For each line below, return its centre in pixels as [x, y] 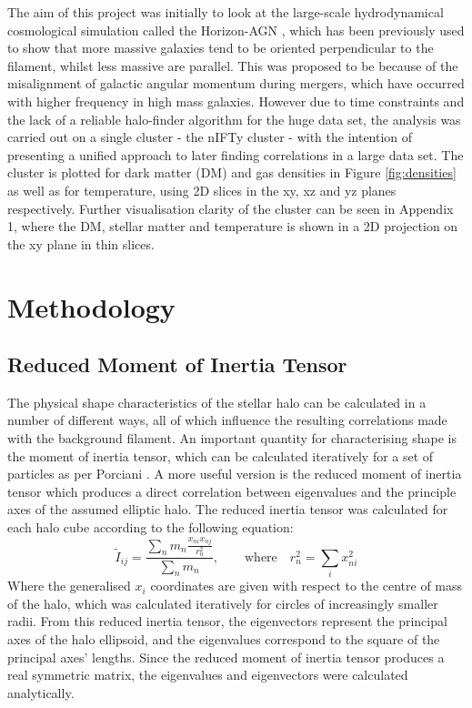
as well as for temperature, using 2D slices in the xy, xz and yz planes [202, 190]
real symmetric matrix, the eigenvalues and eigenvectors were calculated [208, 675]
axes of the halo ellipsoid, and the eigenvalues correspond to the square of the [224, 639]
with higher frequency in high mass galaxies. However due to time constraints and [236, 101]
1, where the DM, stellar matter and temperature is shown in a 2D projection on [233, 226]
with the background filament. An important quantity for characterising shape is [232, 438]
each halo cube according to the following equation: [151, 527]
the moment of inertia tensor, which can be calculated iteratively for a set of [221, 455]
